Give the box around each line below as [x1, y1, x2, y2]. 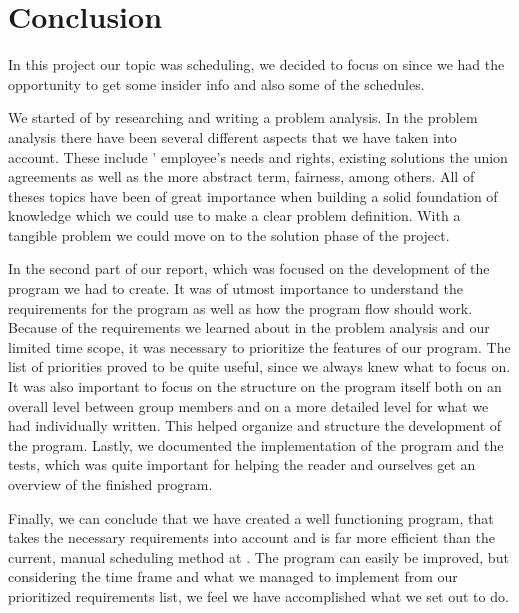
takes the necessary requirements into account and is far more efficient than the [8, 527, 496, 548]
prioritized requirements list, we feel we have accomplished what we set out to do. [8, 585, 509, 606]
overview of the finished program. [8, 474, 213, 494]
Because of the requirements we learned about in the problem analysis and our [8, 317, 490, 338]
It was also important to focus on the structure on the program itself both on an [8, 376, 502, 397]
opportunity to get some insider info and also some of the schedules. [8, 73, 425, 94]
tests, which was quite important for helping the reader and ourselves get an [8, 454, 476, 475]
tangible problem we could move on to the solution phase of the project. [8, 224, 450, 245]
